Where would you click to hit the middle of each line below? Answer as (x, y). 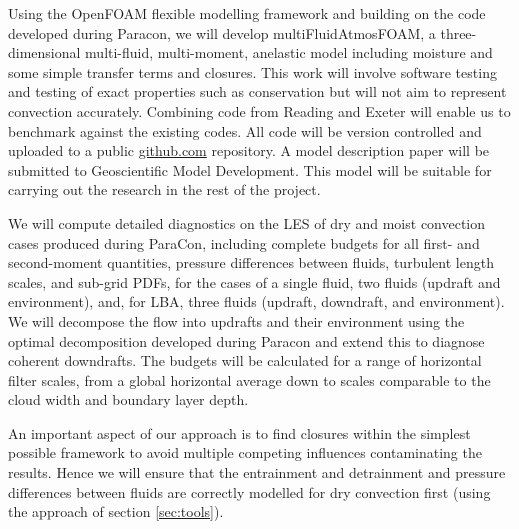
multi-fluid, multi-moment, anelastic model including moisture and (289, 52)
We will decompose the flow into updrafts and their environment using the (236, 320)
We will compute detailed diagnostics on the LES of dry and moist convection (247, 222)
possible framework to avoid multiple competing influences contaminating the (245, 452)
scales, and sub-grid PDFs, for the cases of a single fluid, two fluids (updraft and (254, 281)
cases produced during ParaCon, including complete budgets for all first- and (244, 242)
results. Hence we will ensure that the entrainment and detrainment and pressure (257, 472)
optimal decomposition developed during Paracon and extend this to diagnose (246, 340)
